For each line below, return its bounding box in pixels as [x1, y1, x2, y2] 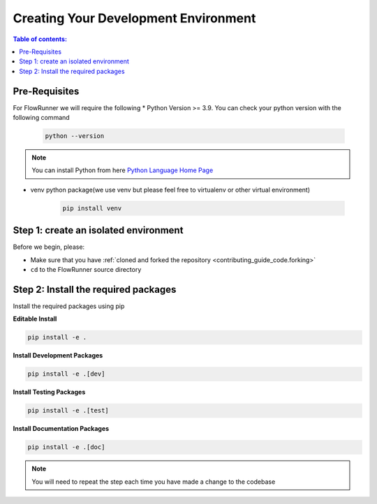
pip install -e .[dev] [27, 370, 105, 378]
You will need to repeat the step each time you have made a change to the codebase [31, 478, 276, 486]
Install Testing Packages [13, 388, 86, 397]
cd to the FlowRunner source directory [30, 266, 142, 274]
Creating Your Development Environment [13, 10, 256, 26]
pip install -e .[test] [27, 406, 110, 415]
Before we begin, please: [13, 243, 85, 251]
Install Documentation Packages [13, 425, 110, 433]
